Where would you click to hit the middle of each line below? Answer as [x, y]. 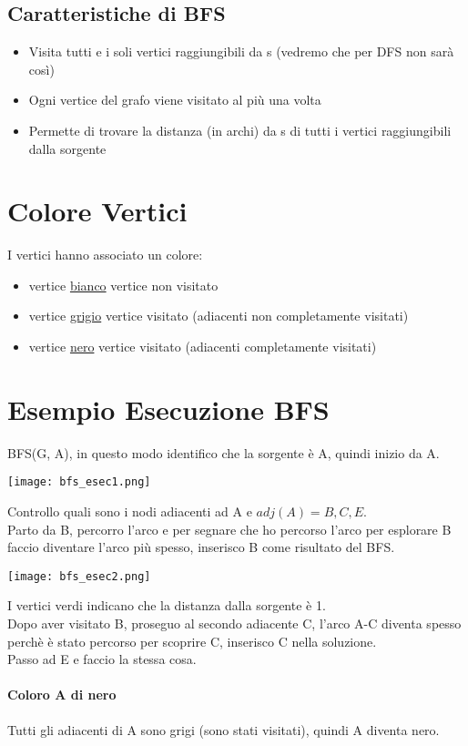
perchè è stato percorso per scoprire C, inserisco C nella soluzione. [192, 641]
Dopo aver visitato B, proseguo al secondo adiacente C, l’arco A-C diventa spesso [234, 623]
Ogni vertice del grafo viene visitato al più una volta [175, 100]
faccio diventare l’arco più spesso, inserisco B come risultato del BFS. [201, 547]
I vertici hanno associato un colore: [105, 255]
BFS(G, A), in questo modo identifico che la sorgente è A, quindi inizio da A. [224, 452]
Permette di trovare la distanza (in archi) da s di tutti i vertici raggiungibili [240, 130]
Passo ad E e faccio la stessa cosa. [102, 659]
